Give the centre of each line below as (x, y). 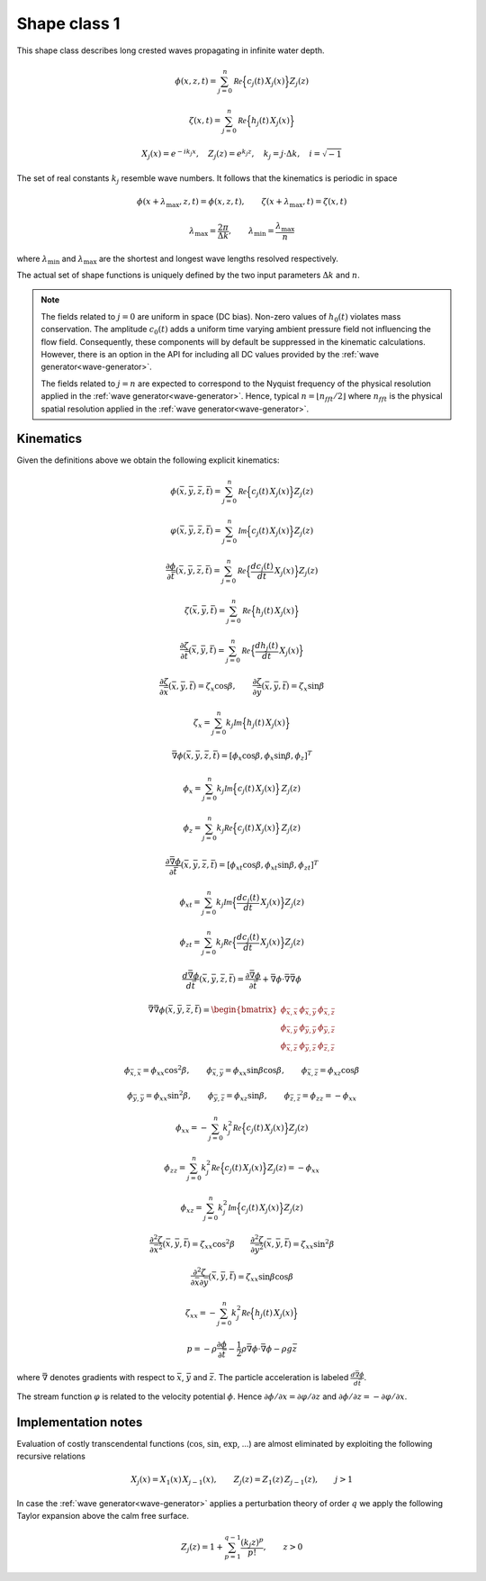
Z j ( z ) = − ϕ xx (293, 1169)
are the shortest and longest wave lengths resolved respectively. (219, 258)
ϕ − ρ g (279, 1349)
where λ (32, 258)
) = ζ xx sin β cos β (263, 1278)
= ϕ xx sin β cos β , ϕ (266, 1071)
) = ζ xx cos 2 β (211, 1244)
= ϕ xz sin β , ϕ (258, 1097)
